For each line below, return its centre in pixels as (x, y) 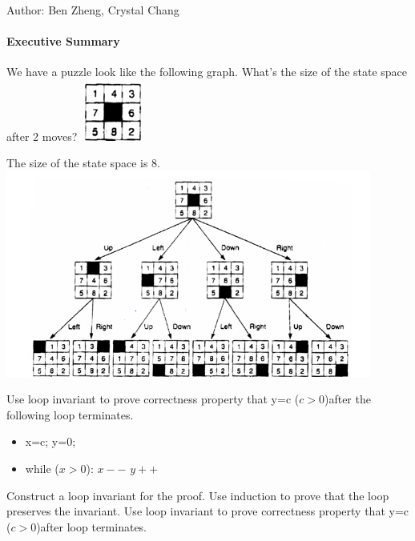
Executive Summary (63, 41)
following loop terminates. (70, 414)
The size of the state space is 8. (83, 163)
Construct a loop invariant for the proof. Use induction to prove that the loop (198, 495)
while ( (42, 468)
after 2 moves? (42, 136)
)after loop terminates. (92, 526)
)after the (347, 399)
